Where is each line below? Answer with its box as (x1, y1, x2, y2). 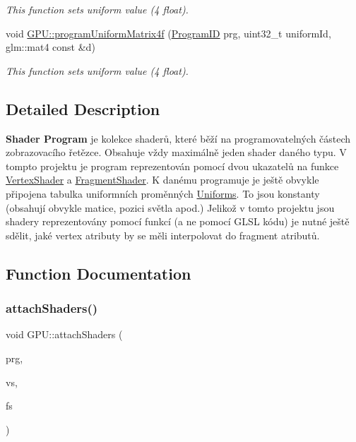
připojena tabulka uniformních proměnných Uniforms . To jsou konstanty (6, 186, 320, 201)
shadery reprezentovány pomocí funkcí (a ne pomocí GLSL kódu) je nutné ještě (6, 214, 350, 229)
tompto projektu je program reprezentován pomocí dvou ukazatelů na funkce (6, 158, 339, 173)
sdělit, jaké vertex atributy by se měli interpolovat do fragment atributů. (6, 227, 320, 242)
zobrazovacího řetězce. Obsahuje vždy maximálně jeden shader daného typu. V (6, 145, 347, 160)
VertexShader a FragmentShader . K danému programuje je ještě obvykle (6, 172, 319, 187)
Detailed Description (6, 97, 160, 119)
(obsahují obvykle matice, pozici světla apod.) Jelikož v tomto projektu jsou (6, 200, 335, 215)
